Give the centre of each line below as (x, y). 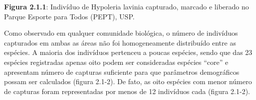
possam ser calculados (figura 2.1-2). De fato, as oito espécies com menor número (128, 81)
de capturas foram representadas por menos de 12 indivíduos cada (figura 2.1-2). (127, 91)
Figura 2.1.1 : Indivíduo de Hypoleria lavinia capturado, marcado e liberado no (127, 6)
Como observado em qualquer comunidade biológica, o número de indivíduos (121, 33)
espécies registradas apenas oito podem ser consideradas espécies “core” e (116, 62)
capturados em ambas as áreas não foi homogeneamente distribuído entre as (120, 42)
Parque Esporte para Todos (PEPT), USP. (69, 16)
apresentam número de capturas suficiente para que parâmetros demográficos (122, 72)
